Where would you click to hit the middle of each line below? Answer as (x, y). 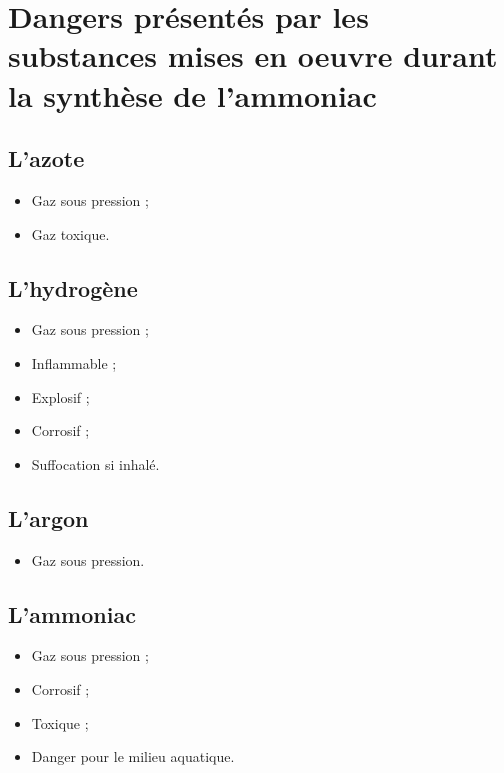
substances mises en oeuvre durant (253, 55)
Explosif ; (60, 396)
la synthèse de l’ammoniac (192, 94)
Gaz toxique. (70, 233)
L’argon (48, 517)
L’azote (46, 158)
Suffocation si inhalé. (95, 463)
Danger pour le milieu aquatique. (133, 756)
